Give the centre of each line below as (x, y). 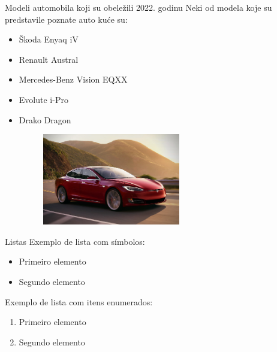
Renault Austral (49, 59)
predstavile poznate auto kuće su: (66, 19)
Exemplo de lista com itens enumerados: (79, 301)
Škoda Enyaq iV (49, 39)
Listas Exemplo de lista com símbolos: (75, 241)
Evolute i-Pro (43, 99)
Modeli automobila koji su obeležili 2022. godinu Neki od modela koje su (138, 7)
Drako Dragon (45, 119)
